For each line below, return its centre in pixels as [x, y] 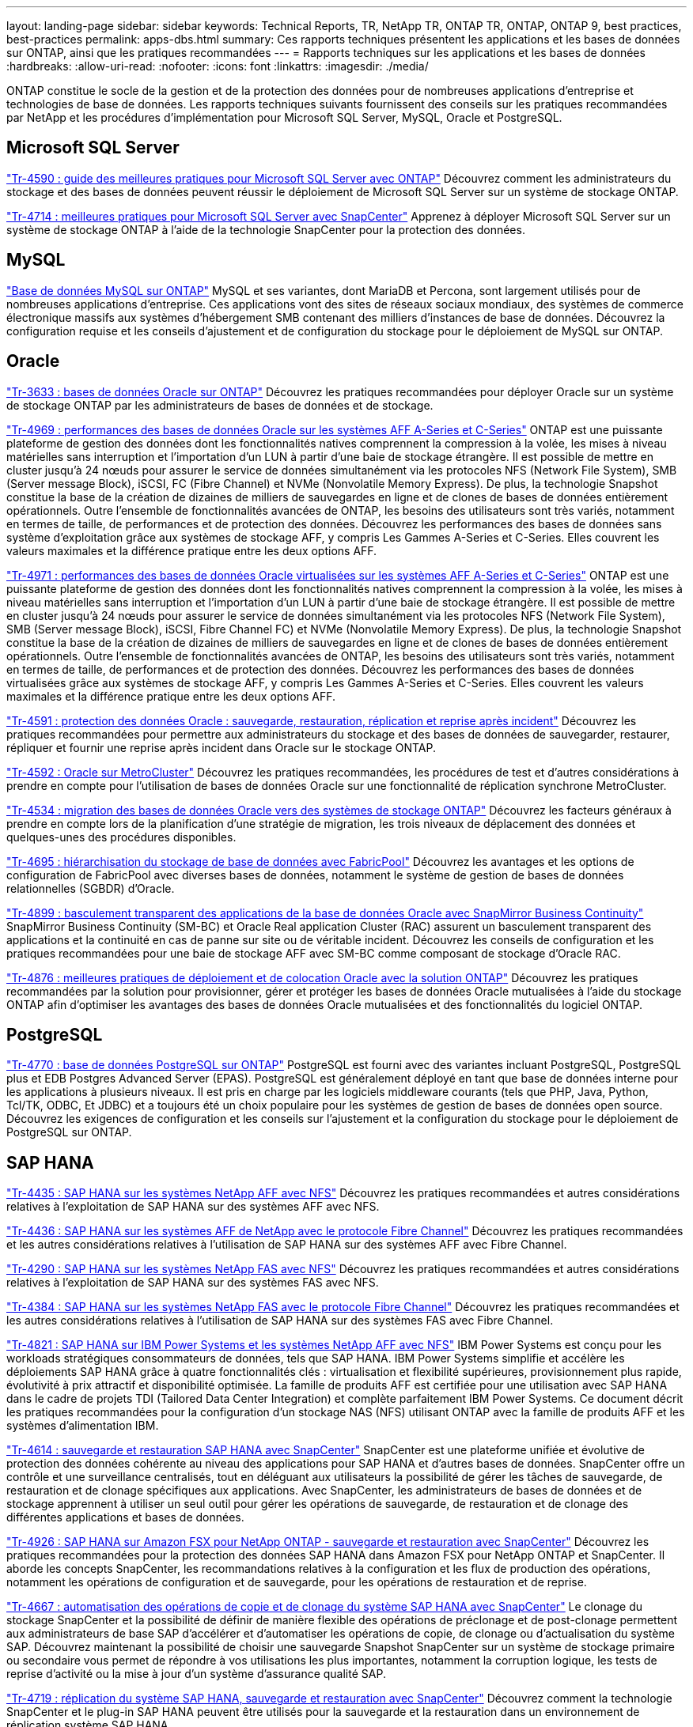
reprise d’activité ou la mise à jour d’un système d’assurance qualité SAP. [196, 1674]
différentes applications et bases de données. [125, 1517]
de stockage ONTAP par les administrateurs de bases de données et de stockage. [220, 405]
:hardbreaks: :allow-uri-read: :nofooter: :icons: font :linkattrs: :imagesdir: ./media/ [218, 66]
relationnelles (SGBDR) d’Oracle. [91, 888]
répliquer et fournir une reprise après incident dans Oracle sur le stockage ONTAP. [221, 747]
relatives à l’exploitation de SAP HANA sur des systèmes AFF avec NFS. [193, 1207]
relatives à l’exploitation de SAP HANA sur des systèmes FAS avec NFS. [193, 1283]
